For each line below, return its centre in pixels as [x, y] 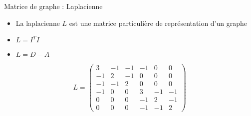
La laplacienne [38, 23]
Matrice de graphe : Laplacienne [53, 6]
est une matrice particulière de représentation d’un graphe [158, 23]
